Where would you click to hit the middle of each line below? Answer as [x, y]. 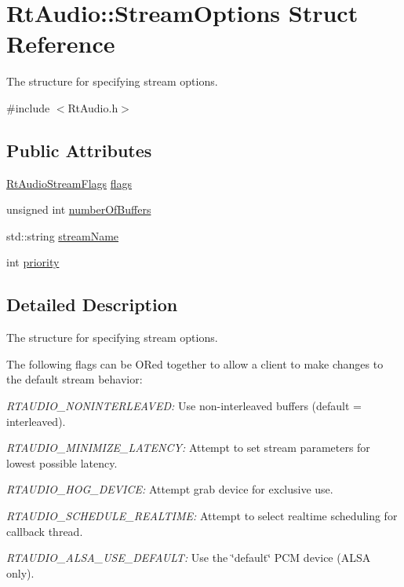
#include [28, 107]
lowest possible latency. [62, 462]
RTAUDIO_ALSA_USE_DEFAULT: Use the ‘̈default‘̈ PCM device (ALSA [189, 558]
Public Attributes [79, 150]
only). [20, 572]
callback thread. [45, 531]
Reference [61, 44]
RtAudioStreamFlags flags [69, 183]
